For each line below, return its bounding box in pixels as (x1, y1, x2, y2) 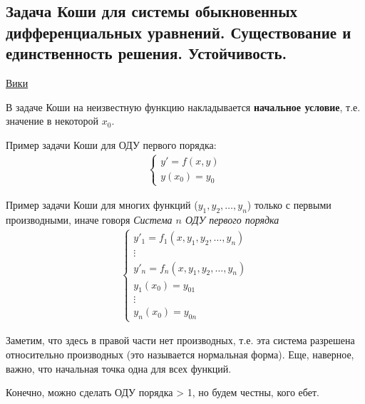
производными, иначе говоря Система (6, 212, 173, 227)
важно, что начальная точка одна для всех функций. (6, 361, 232, 375)
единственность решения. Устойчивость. (6, 42, 287, 64)
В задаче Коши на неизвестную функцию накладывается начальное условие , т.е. (6, 99, 361, 114)
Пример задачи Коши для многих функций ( (6, 197, 198, 212)
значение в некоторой (6, 113, 99, 128)
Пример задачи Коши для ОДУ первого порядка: (6, 137, 217, 152)
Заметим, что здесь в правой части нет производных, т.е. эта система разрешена (6, 333, 355, 348)
